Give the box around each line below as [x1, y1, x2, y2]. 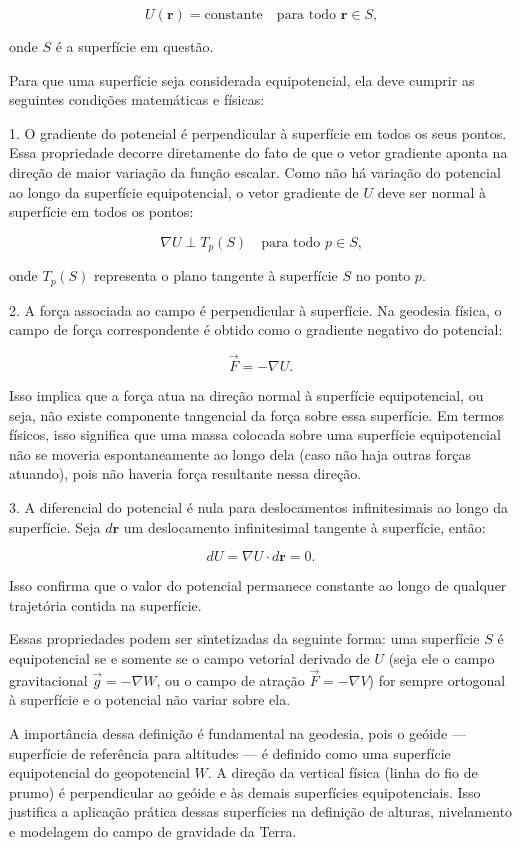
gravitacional [9, 669, 88, 690]
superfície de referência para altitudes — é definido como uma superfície [9, 742, 451, 763]
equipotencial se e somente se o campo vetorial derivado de [9, 648, 370, 668]
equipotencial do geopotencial [9, 762, 190, 783]
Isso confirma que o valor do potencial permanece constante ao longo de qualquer [9, 575, 507, 596]
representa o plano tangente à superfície [94, 265, 338, 286]
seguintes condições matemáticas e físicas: [9, 89, 265, 110]
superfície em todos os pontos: [9, 201, 194, 222]
